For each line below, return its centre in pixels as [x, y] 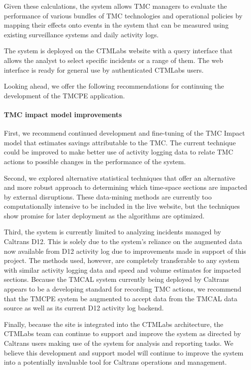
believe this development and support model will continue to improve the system [124, 352]
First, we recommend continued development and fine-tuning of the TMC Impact [125, 133]
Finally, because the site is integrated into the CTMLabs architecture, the [114, 324]
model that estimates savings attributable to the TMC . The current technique [120, 142]
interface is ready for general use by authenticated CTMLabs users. [104, 69]
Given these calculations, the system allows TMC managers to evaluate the [116, 6]
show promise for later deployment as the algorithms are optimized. [104, 215]
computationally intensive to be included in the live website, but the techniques [122, 206]
